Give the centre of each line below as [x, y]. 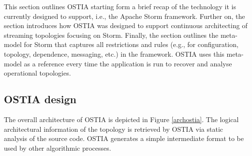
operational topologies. [37, 73]
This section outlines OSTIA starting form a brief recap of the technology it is [120, 6]
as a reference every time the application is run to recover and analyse [128, 63]
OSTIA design [40, 99]
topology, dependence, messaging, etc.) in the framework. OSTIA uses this [114, 54]
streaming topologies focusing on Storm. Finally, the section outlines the [111, 35]
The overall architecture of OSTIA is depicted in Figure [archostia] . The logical [121, 119]
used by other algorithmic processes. [58, 148]
